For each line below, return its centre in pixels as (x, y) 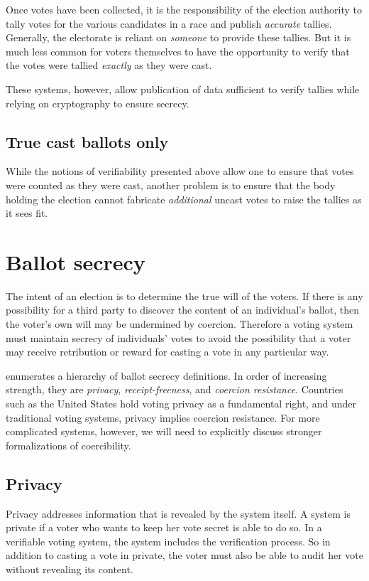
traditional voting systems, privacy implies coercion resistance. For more (163, 417)
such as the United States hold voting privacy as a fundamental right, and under (181, 404)
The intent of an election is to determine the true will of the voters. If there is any (184, 295)
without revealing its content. (70, 569)
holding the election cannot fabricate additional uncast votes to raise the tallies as (184, 199)
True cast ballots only (87, 141)
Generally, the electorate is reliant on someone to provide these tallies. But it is (178, 37)
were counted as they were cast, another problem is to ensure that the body (171, 185)
